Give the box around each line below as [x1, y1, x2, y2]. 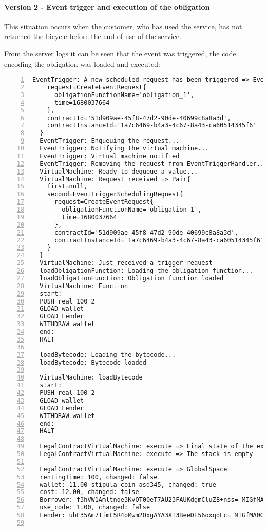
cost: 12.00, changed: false [40, 488, 139, 496]
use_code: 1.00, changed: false [40, 504, 150, 511]
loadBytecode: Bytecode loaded [40, 358, 146, 366]
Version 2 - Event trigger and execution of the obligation [4, 1, 210, 12]
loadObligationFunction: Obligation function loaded [40, 274, 224, 282]
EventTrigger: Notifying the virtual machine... [40, 145, 209, 153]
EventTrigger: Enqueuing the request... [40, 137, 180, 145]
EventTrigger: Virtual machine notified [40, 152, 180, 160]
